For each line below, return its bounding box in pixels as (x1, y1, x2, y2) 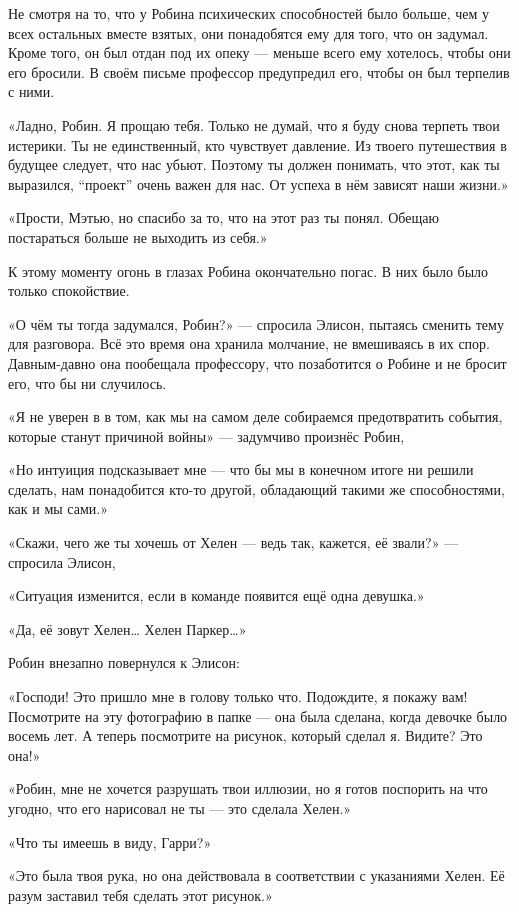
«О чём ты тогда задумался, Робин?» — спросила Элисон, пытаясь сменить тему (8, 313, 504, 334)
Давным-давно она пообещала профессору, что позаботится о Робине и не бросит (8, 352, 507, 373)
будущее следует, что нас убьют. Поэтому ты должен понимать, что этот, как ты (8, 154, 500, 175)
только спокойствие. (8, 280, 130, 301)
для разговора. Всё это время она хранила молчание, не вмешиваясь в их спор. (8, 333, 490, 354)
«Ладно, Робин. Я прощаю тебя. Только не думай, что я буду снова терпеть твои (8, 114, 500, 135)
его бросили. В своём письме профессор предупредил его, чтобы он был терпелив (8, 61, 510, 82)
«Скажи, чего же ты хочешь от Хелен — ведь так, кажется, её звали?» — (8, 532, 459, 553)
